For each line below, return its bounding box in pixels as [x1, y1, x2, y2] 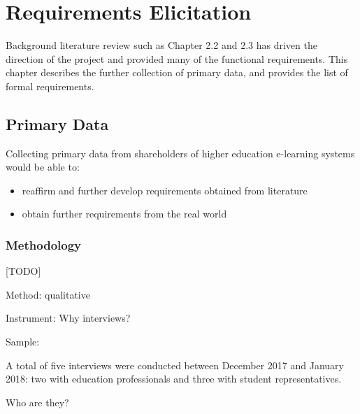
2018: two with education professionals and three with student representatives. [6, 371, 342, 386]
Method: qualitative [6, 287, 90, 301]
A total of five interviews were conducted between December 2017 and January [6, 357, 344, 372]
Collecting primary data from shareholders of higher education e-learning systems [6, 145, 355, 160]
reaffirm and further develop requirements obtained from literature [22, 183, 308, 197]
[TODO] [6, 264, 41, 278]
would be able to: [6, 159, 80, 174]
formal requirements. [6, 78, 94, 93]
